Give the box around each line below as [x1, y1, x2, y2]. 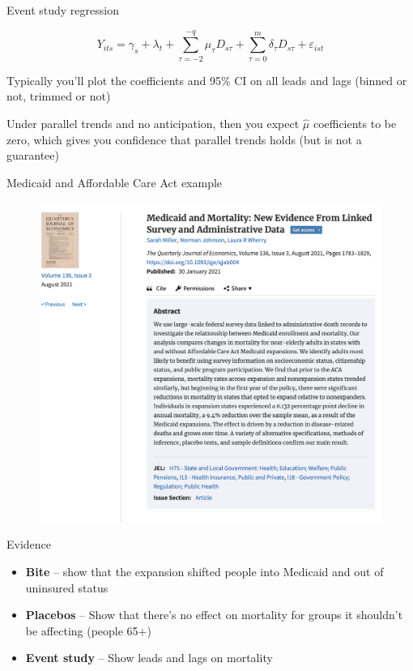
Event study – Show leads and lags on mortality [25, 649, 273, 666]
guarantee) [6, 147, 59, 164]
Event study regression [6, 2, 119, 18]
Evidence [6, 536, 52, 553]
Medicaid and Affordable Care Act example [6, 173, 223, 190]
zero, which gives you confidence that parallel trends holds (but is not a [6, 130, 362, 147]
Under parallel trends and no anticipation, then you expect [6, 114, 300, 131]
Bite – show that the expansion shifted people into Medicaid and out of [25, 563, 384, 580]
